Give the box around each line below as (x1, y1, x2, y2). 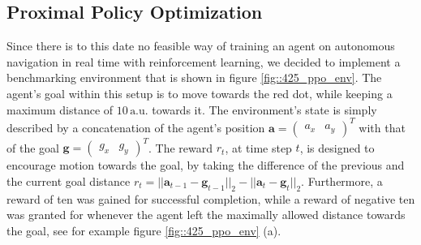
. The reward (148, 139, 213, 156)
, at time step (225, 139, 292, 156)
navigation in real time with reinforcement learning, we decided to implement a (6, 53, 401, 70)
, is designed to (299, 139, 375, 156)
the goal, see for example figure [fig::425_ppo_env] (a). (6, 221, 281, 239)
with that (359, 118, 406, 135)
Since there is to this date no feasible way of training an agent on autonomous (6, 37, 395, 54)
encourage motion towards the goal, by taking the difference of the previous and (6, 157, 405, 174)
